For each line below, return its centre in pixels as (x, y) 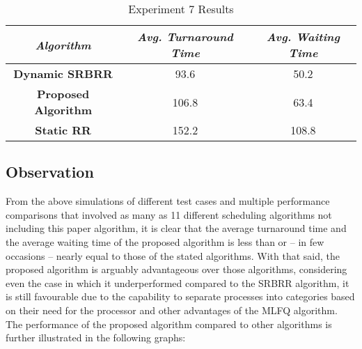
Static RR (63, 130)
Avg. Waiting (303, 37)
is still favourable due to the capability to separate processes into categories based (180, 296)
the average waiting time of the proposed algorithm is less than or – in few (165, 241)
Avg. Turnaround (185, 37)
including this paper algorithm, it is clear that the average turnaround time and (176, 228)
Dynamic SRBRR (63, 73)
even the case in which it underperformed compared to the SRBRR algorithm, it (178, 282)
